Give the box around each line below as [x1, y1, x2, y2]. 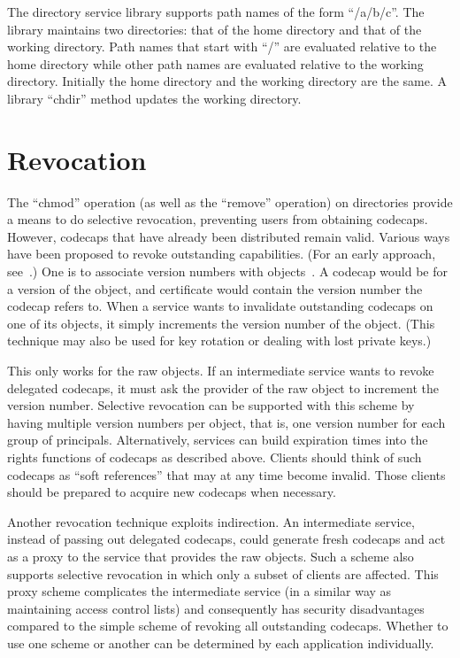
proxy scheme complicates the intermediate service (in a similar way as [7, 582, 392, 600]
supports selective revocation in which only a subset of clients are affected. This [7, 564, 439, 583]
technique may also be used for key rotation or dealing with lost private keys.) [7, 331, 432, 350]
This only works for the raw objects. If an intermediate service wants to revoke [7, 361, 434, 380]
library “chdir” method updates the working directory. [7, 89, 302, 107]
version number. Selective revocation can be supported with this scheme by [7, 396, 415, 414]
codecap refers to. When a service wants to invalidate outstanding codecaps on [7, 297, 433, 315]
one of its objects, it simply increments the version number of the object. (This [7, 314, 435, 332]
